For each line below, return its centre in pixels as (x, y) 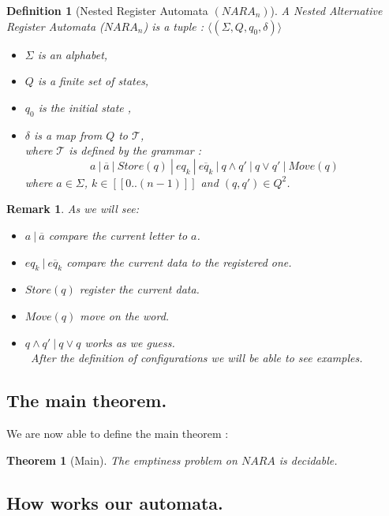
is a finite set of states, (93, 81)
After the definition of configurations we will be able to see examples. (196, 358)
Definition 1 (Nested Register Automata (107, 10)
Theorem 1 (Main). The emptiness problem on (122, 460)
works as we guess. (130, 342)
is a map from (68, 135)
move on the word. (125, 315)
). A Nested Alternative (326, 10)
